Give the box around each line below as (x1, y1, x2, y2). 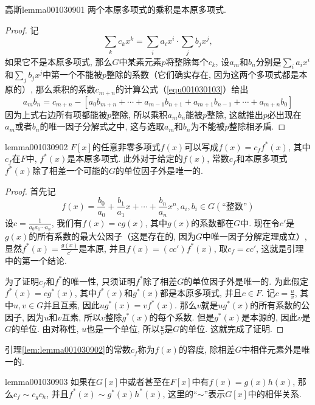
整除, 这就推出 (207, 108, 263, 120)
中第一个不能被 (42, 68, 102, 81)
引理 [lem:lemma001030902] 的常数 (5, 343, 131, 356)
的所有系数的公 (250, 299, 310, 311)
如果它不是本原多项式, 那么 (5, 55, 112, 67)
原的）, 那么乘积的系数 (5, 83, 95, 95)
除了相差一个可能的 (32, 164, 109, 177)
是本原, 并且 (78, 241, 126, 254)
